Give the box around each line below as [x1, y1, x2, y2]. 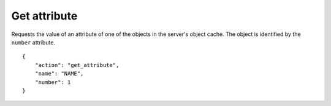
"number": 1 [34, 79, 71, 85]
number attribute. [11, 38, 55, 46]
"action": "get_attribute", [34, 62, 120, 68]
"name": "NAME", [34, 70, 84, 77]
